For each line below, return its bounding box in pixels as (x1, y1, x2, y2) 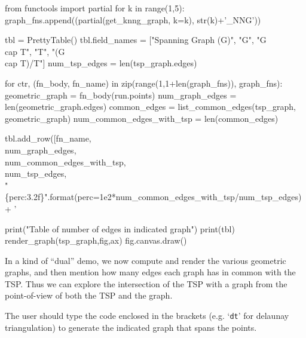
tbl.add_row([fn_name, (5, 132, 91, 145)
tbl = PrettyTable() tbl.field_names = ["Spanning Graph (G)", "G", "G (5, 33, 267, 46)
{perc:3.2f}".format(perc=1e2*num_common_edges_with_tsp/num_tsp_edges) (5, 190, 302, 203)
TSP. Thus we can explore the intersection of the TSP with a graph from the (5, 277, 287, 290)
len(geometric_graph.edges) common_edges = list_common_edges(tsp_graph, (5, 100, 296, 113)
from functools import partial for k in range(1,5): (5, 2, 185, 14)
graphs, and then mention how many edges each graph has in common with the (5, 266, 296, 278)
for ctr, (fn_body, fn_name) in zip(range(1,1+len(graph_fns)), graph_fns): (5, 76, 283, 89)
